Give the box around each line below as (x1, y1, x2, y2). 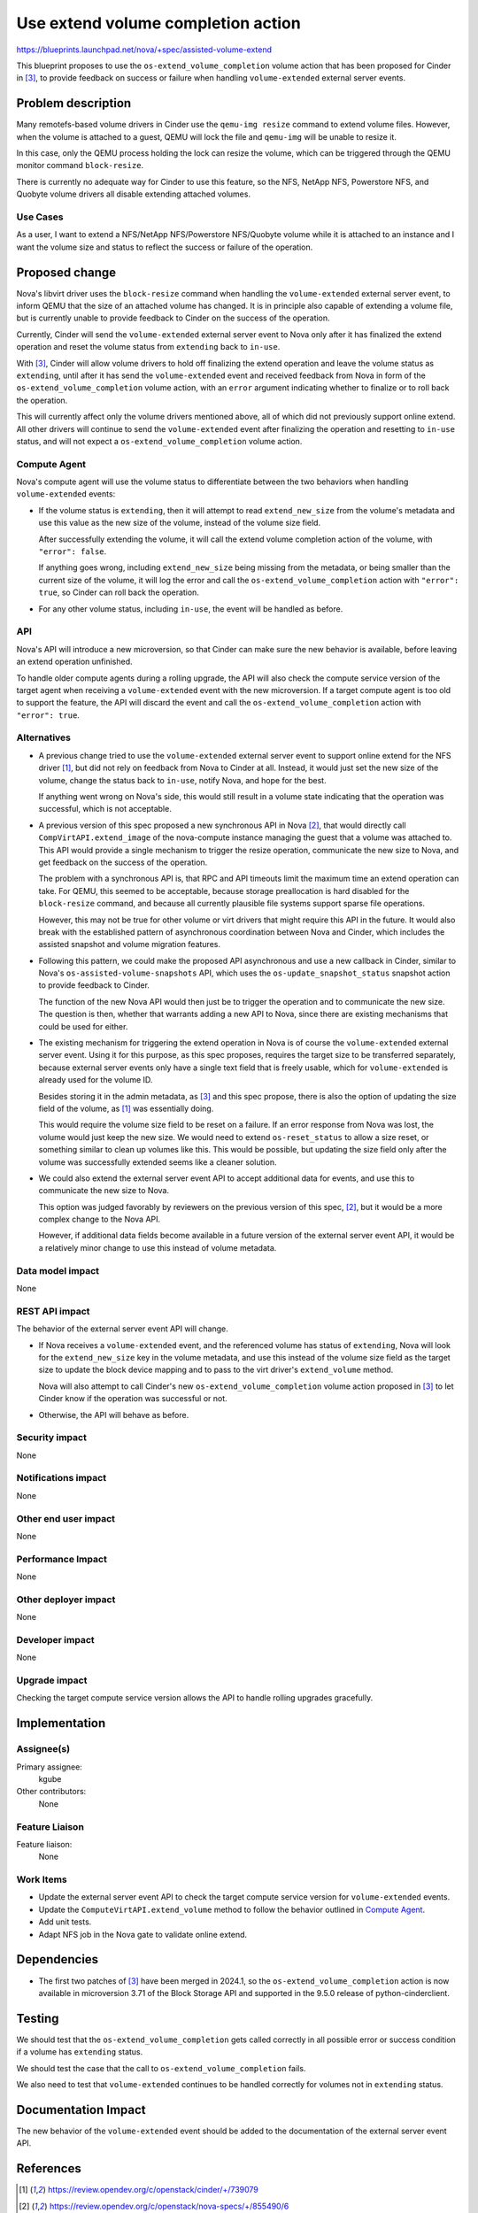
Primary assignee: (16, 1762, 83, 1772)
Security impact (16, 1431, 88, 1444)
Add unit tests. (38, 1916, 92, 1927)
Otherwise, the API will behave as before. (38, 1409, 189, 1420)
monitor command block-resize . (16, 160, 144, 171)
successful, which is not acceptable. (38, 804, 172, 814)
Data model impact (16, 1264, 100, 1276)
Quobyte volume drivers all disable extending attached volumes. (16, 189, 251, 199)
